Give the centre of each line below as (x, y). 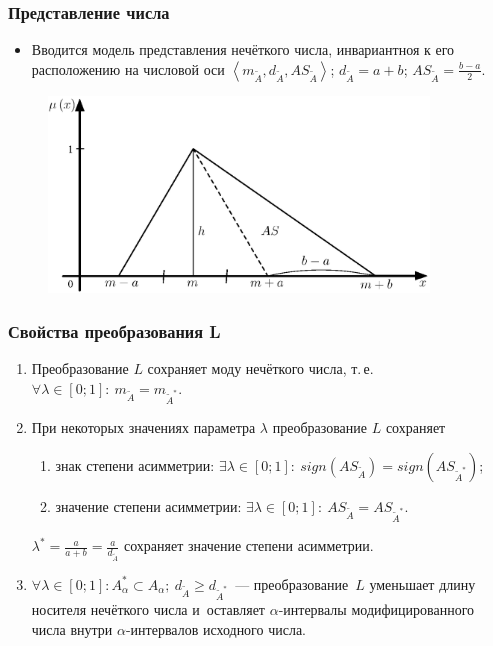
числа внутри (72, 628)
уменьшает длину (422, 583)
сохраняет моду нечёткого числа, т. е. (260, 368)
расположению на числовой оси (128, 68)
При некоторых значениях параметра (143, 427)
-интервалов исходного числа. (216, 628)
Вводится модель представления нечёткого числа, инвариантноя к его (243, 49)
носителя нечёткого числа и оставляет (148, 609)
